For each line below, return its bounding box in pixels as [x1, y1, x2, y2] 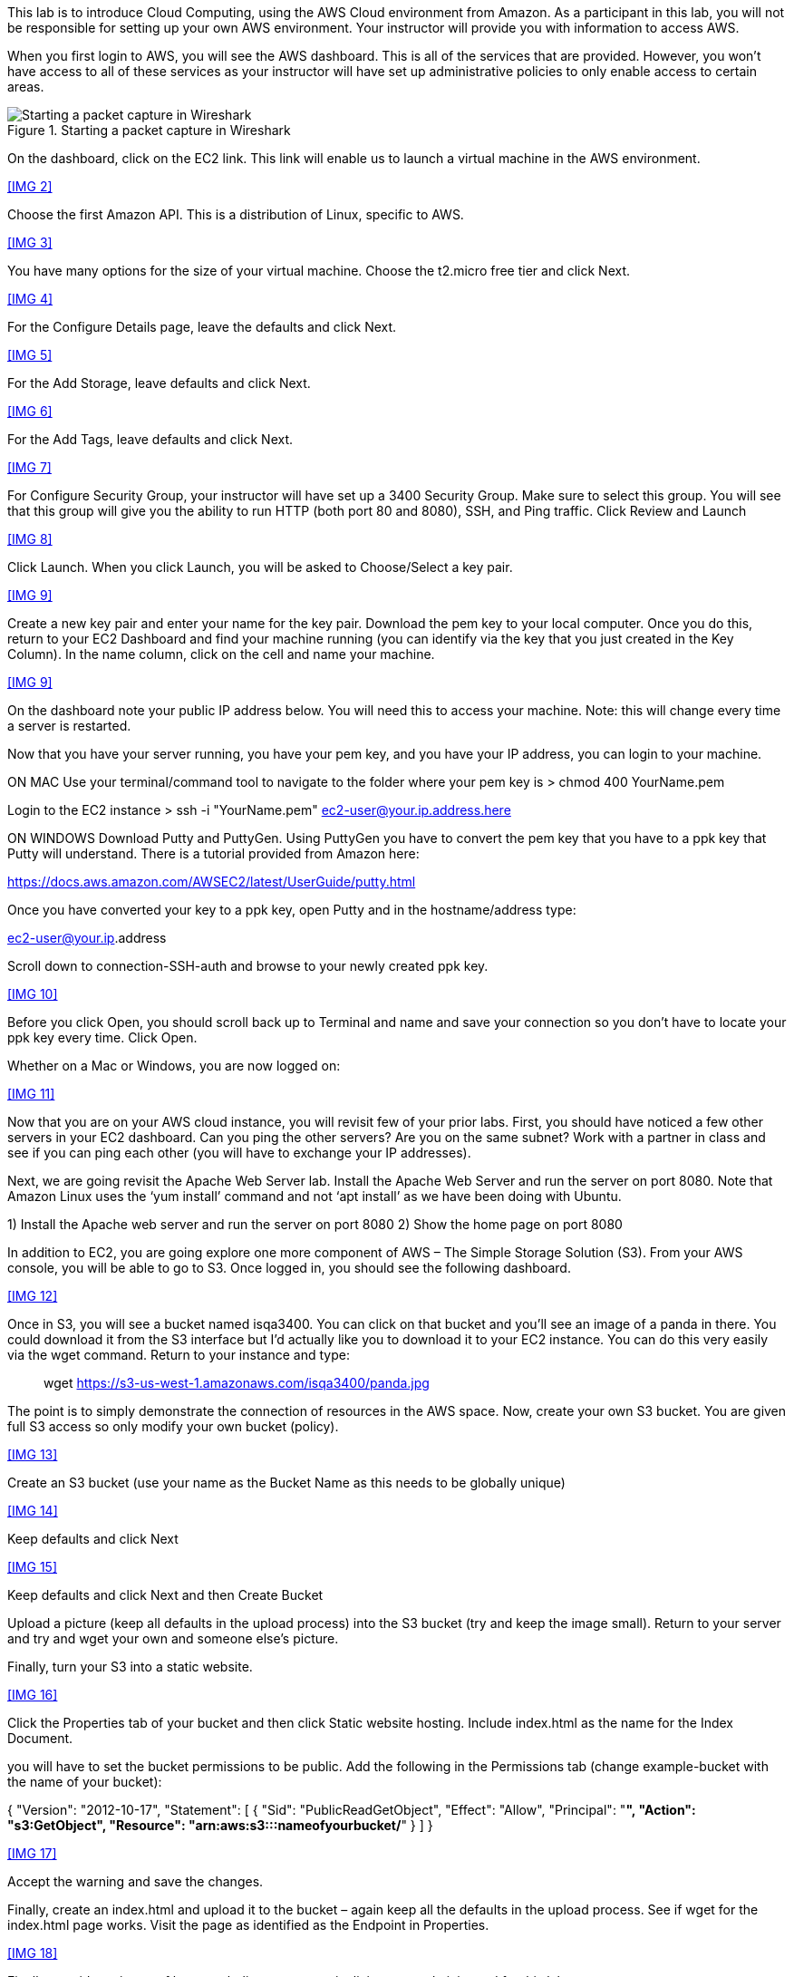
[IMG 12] [7, 1288, 58, 1303]
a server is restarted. [7, 718, 131, 733]
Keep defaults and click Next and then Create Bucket [7, 1587, 324, 1603]
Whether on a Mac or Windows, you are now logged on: [7, 1058, 341, 1073]
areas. [7, 79, 44, 94]
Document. [7, 1730, 73, 1746]
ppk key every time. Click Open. [7, 1030, 198, 1045]
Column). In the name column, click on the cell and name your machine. [7, 646, 435, 662]
